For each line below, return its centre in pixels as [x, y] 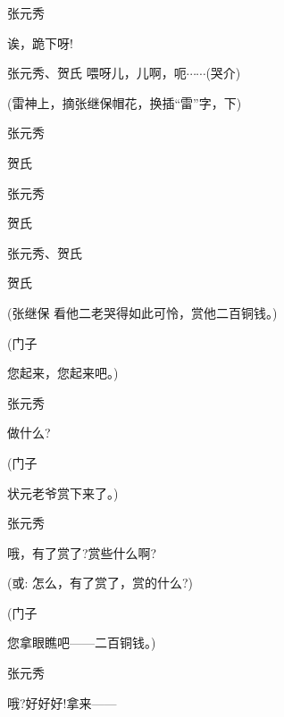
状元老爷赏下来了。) [63, 492]
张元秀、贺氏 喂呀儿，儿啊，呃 [97, 73]
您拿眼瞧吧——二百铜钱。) [82, 642]
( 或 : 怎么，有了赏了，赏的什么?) [100, 583]
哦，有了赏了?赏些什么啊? [82, 552]
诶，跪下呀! [40, 42]
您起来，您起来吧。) [63, 373]
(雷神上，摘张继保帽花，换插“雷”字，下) [125, 102]
